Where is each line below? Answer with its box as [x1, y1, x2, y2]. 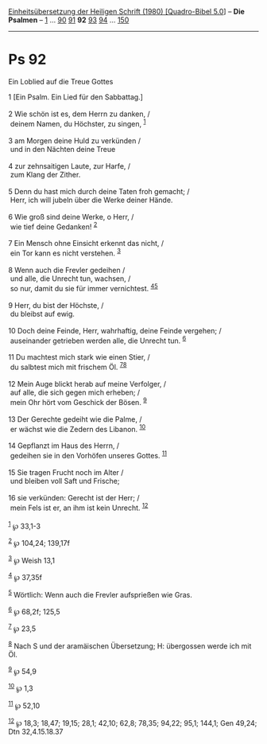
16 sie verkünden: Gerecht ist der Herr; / [8, 493, 141, 502]
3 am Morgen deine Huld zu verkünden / [8, 135, 141, 146]
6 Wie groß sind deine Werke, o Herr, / [8, 212, 134, 221]
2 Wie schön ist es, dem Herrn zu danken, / [8, 109, 151, 119]
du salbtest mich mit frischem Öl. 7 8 [10, 361, 127, 372]
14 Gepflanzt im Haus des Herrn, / [8, 441, 120, 450]
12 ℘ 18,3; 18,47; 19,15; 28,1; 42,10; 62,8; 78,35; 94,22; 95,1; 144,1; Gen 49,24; [8, 716, 257, 727]
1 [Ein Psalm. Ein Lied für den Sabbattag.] [8, 92, 143, 102]
